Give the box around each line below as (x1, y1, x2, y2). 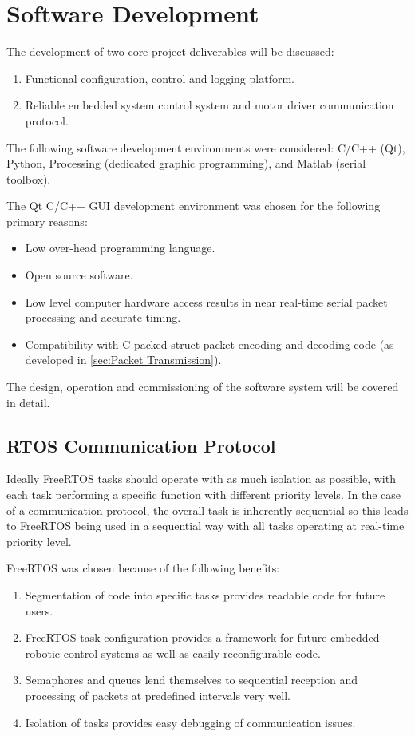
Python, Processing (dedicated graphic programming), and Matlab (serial (6, 155, 366, 172)
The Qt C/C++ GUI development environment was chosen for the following (6, 197, 381, 214)
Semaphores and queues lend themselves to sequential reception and (25, 671, 358, 688)
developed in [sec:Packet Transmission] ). (25, 351, 222, 368)
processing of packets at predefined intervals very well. (25, 687, 290, 703)
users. (25, 602, 53, 619)
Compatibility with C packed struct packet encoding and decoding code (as (25, 335, 394, 352)
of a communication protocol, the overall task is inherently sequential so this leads (6, 501, 409, 518)
